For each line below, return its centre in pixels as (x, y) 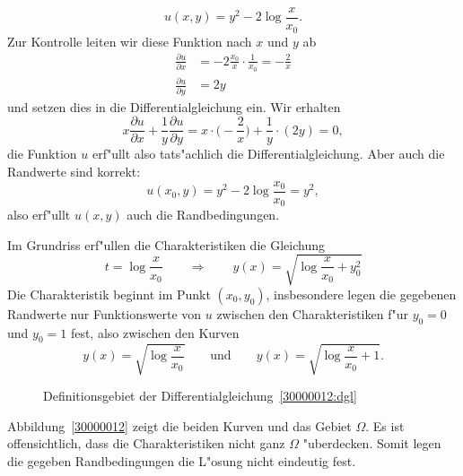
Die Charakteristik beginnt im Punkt (109, 294)
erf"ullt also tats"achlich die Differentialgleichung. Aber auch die (268, 154)
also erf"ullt (39, 215)
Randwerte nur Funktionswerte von (105, 313)
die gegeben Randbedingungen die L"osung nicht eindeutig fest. (182, 460)
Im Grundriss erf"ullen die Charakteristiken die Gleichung (166, 244)
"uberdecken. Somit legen (372, 443)
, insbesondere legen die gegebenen (361, 294)
